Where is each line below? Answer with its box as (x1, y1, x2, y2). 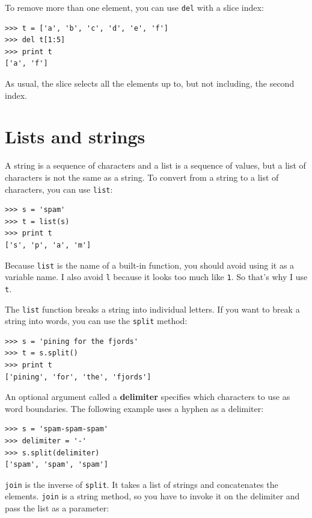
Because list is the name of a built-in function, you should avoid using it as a (5, 258, 295, 271)
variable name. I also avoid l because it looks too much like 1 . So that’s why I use (5, 270, 308, 283)
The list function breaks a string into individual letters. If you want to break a (5, 302, 300, 315)
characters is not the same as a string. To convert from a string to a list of (5, 170, 279, 183)
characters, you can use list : (5, 183, 113, 195)
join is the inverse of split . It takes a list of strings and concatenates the (5, 478, 278, 490)
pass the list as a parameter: (5, 502, 109, 514)
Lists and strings (5, 124, 145, 149)
